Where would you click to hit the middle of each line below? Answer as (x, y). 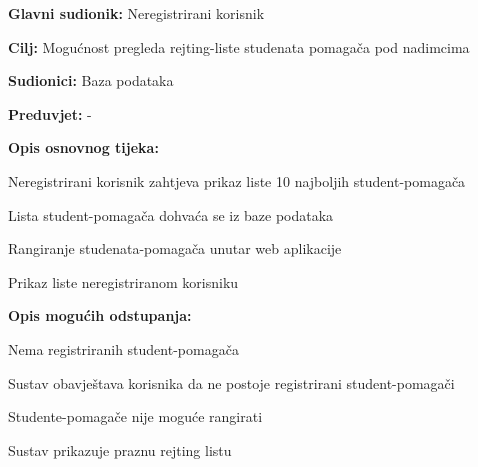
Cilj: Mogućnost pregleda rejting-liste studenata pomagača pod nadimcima (239, 46)
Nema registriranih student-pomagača (123, 348)
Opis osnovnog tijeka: (83, 147)
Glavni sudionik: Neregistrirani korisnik (136, 13)
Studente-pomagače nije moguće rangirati (135, 416)
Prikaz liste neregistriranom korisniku (123, 281)
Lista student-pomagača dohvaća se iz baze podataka (171, 214)
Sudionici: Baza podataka (91, 80)
